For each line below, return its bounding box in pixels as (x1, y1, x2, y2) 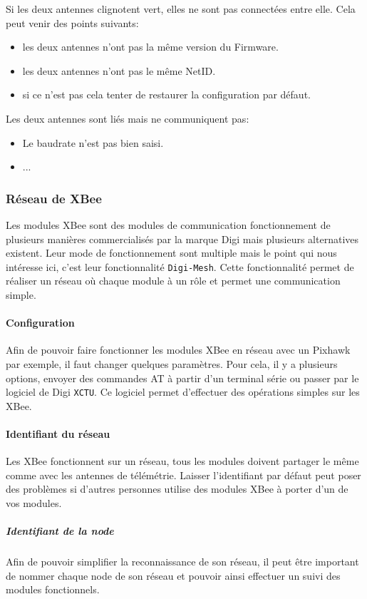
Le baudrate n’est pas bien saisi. (22, 135, 164, 150)
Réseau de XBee (6, 189, 102, 207)
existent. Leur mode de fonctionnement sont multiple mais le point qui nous (6, 245, 337, 260)
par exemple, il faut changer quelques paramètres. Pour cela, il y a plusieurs (6, 356, 338, 371)
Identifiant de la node (6, 523, 114, 538)
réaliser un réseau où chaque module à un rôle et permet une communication (6, 273, 341, 288)
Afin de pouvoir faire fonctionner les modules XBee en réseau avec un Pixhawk (6, 342, 351, 357)
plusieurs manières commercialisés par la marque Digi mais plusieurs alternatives (6, 231, 359, 246)
